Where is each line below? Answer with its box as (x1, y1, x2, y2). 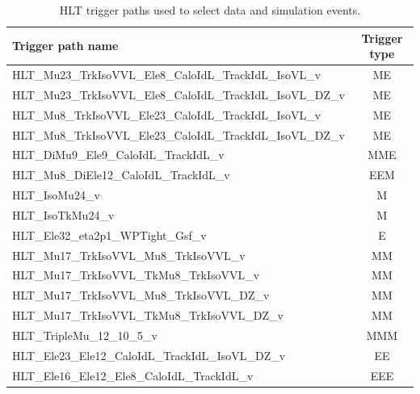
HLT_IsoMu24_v (12, 187, 100, 203)
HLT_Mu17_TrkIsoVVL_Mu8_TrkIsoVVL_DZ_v (12, 287, 270, 304)
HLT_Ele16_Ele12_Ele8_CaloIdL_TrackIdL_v (12, 367, 254, 384)
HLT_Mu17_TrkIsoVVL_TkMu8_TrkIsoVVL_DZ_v (12, 307, 283, 324)
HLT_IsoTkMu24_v (12, 206, 115, 223)
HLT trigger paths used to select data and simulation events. (59, 2, 361, 18)
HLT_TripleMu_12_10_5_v (12, 327, 157, 343)
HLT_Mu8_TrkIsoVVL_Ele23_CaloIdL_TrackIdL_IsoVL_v (12, 106, 321, 123)
